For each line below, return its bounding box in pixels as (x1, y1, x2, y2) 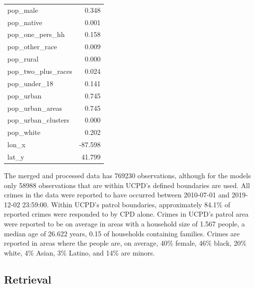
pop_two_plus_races (7, 65, 72, 76)
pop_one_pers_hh (7, 29, 65, 39)
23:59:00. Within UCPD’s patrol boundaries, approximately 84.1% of (22, 199, 230, 209)
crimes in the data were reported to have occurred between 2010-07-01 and (4, 190, 229, 200)
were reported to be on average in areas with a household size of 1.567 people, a (4, 218, 245, 228)
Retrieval (4, 271, 52, 287)
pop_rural (7, 54, 39, 64)
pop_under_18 (7, 78, 54, 88)
